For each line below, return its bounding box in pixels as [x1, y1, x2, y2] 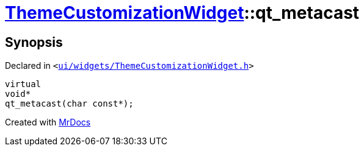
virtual [5, 79, 42, 90]
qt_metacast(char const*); [5, 99, 134, 109]
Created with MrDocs [5, 117, 91, 128]
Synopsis [5, 34, 63, 50]
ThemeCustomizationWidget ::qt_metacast [5, 2, 360, 23]
